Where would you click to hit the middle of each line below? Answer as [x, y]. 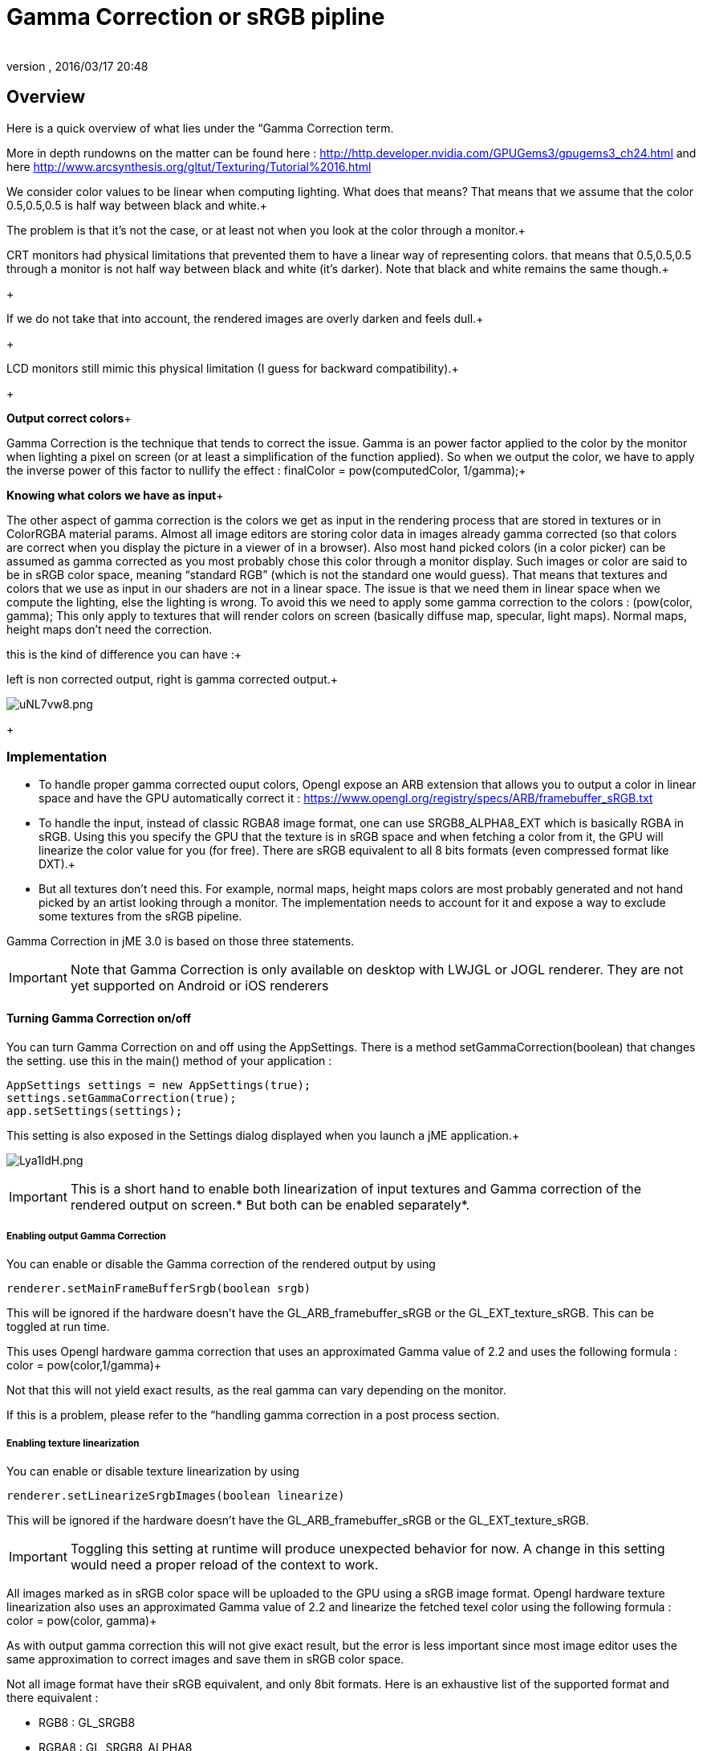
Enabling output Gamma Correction [86, 1236]
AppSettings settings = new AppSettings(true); [159, 1085]
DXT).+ [57, 864]
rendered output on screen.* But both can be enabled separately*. [270, 1204]
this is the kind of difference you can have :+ [124, 654]
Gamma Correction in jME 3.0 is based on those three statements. [181, 941]
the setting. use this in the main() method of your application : [169, 1060]
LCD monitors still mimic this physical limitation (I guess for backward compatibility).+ [233, 368]
